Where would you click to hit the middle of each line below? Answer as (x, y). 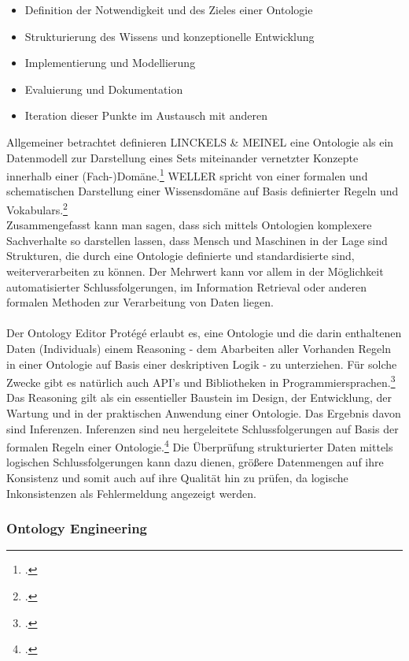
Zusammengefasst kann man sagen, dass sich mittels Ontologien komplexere (189, 225)
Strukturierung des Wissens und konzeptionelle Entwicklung (169, 36)
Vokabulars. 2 (37, 208)
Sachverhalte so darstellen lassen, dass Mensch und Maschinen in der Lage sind (197, 240)
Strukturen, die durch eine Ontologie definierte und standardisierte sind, (181, 256)
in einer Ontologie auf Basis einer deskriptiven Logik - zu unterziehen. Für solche (202, 364)
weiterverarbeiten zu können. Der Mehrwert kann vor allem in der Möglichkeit (195, 271)
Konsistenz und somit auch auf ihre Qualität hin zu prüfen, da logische (177, 478)
